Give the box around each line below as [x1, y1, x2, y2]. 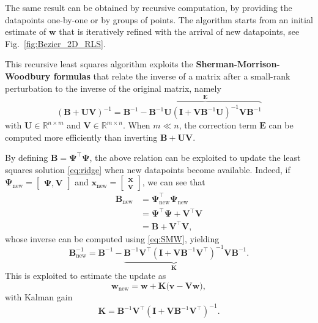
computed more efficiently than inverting [5, 130, 158, 143]
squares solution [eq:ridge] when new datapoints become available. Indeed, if [5, 163, 290, 176]
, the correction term [179, 119, 257, 132]
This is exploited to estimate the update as [5, 269, 166, 282]
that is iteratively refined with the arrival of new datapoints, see [59, 25, 300, 38]
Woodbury [5, 69, 51, 82]
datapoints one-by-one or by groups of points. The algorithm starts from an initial [5, 13, 313, 26]
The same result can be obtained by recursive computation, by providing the [5, 1, 292, 13]
